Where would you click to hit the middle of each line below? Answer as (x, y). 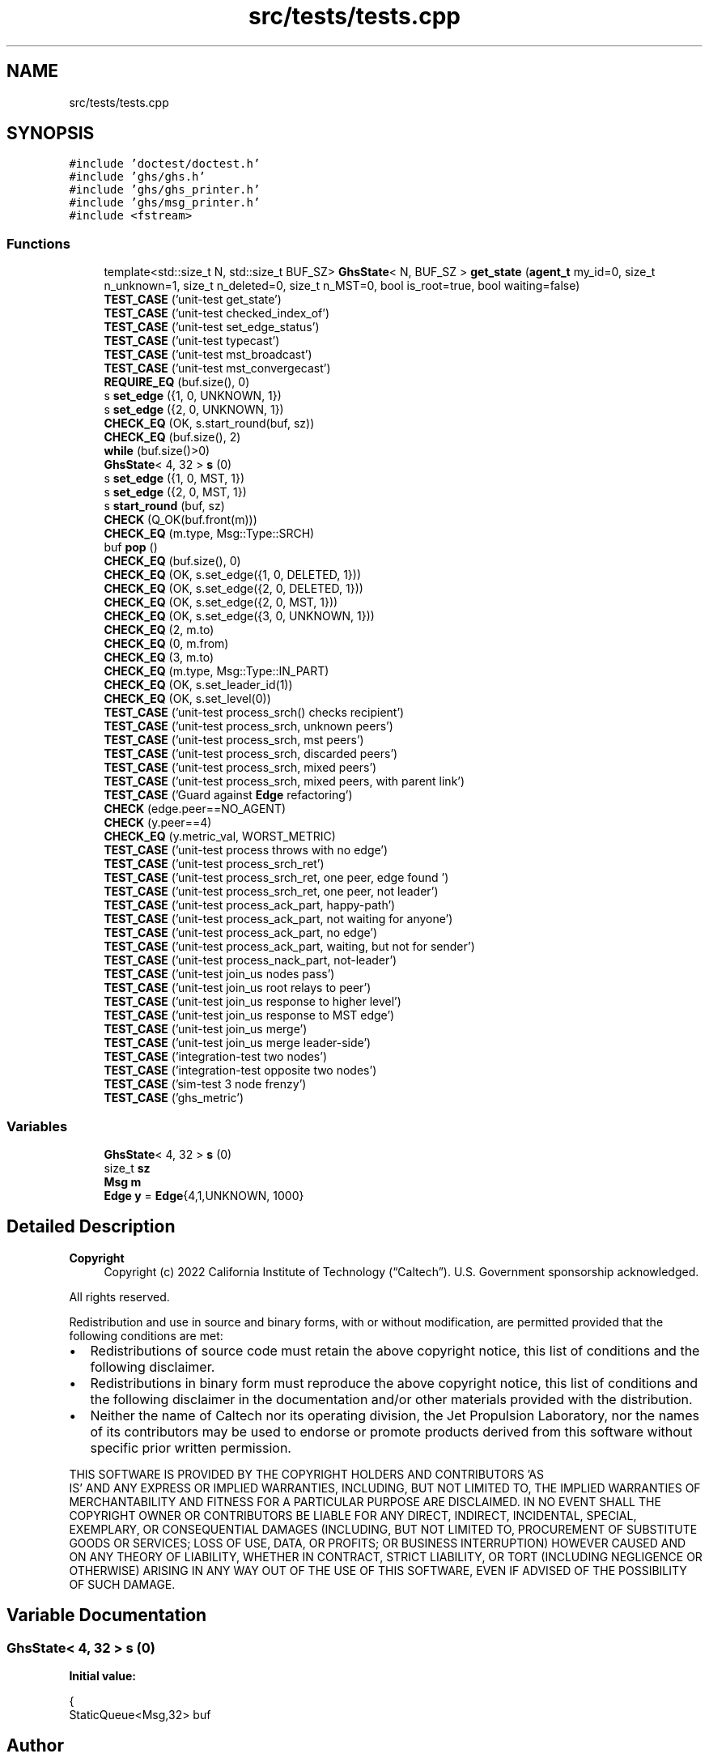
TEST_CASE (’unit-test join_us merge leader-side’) (238, 1043)
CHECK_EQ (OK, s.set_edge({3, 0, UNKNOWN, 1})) (239, 616)
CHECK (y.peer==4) (158, 823)
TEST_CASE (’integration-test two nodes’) (215, 1057)
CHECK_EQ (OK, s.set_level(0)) (187, 699)
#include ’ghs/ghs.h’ (137, 177)
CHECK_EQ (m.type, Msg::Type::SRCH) (209, 534)
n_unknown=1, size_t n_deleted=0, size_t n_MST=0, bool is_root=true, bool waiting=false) (342, 286)
